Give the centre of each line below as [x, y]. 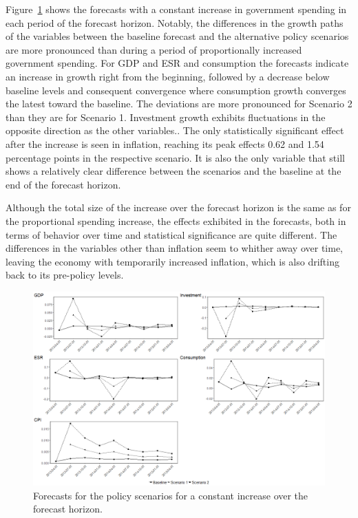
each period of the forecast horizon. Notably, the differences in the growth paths [175, 22]
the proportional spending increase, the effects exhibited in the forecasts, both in [176, 220]
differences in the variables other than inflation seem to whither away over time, [174, 248]
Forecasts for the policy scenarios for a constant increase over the [171, 495]
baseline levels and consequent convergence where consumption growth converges [176, 90]
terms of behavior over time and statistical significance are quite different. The [171, 234]
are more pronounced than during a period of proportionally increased [154, 49]
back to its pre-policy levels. [65, 275]
